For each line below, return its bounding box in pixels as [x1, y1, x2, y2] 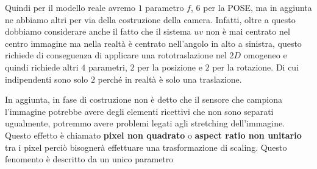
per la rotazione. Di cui [212, 60, 299, 73]
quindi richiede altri [5, 60, 79, 73]
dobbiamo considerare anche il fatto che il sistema [5, 25, 191, 38]
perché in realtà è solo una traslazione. [98, 72, 242, 85]
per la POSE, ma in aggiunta [203, 1, 312, 13]
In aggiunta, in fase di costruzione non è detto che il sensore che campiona [5, 93, 282, 106]
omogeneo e [243, 49, 287, 61]
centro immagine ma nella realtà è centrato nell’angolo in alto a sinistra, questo [5, 36, 302, 49]
